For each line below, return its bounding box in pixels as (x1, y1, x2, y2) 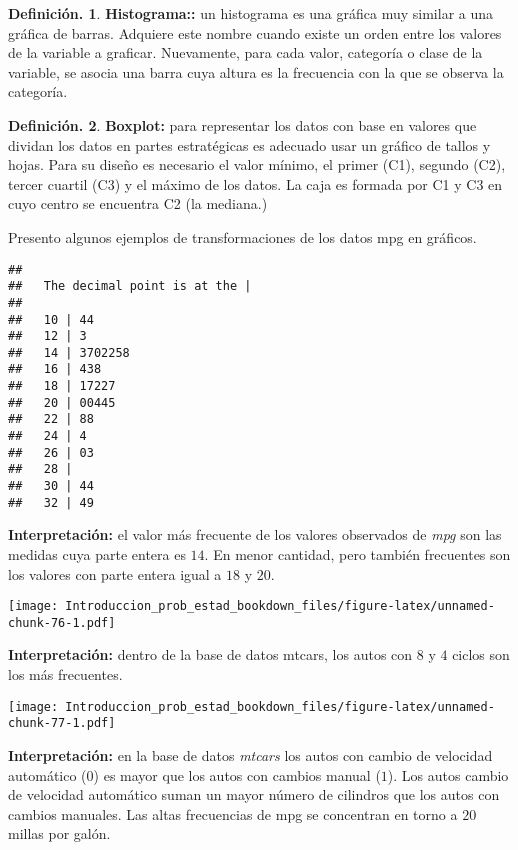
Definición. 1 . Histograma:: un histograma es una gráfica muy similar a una (8, 3, 494, 23)
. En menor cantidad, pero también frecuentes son (204, 543, 511, 564)
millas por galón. (8, 823, 111, 844)
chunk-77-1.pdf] (8, 716, 116, 731)
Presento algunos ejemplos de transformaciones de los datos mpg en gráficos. (8, 226, 477, 247)
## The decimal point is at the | (8, 279, 252, 294)
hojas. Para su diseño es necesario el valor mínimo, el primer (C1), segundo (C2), (8, 154, 506, 175)
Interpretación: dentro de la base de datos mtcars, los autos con (8, 644, 413, 665)
